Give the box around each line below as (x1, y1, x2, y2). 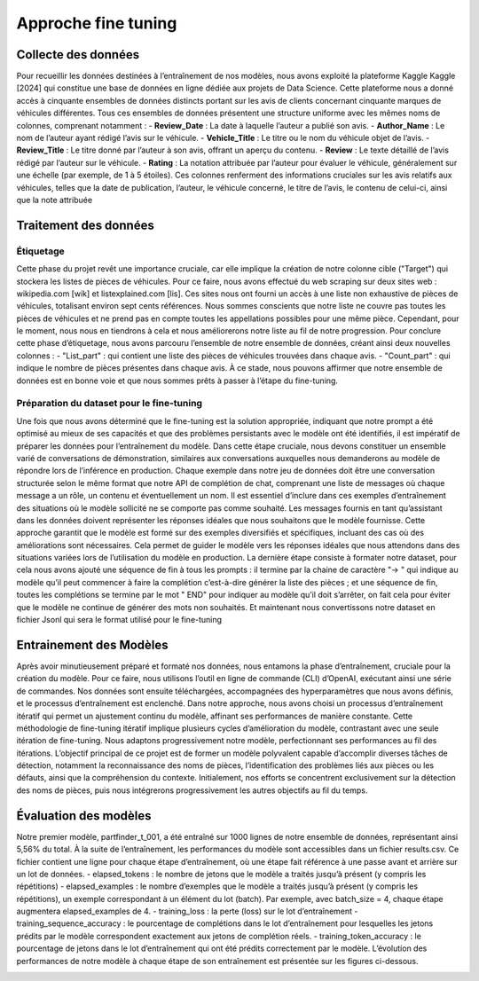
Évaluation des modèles (16, 808, 152, 823)
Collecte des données (16, 47, 140, 62)
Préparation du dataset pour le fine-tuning (16, 397, 203, 410)
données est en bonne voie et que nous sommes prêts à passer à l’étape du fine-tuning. (16, 375, 339, 386)
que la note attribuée (16, 194, 93, 205)
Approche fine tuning (16, 13, 177, 33)
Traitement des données (16, 217, 154, 232)
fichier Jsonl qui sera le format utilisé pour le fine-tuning (16, 615, 222, 625)
